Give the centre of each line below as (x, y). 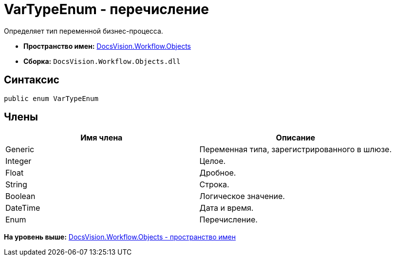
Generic (20, 150)
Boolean (20, 196)
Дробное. (218, 173)
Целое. (213, 161)
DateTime (23, 208)
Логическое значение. (242, 196)
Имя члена (102, 138)
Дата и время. (226, 208)
